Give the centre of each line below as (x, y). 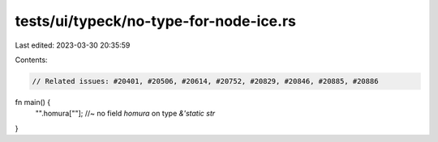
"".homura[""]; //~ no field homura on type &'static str (125, 114)
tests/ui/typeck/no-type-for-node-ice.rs (155, 21)
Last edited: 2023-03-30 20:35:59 (73, 45)
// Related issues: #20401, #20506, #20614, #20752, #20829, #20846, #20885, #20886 (205, 81)
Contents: (31, 60)
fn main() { (33, 102)
